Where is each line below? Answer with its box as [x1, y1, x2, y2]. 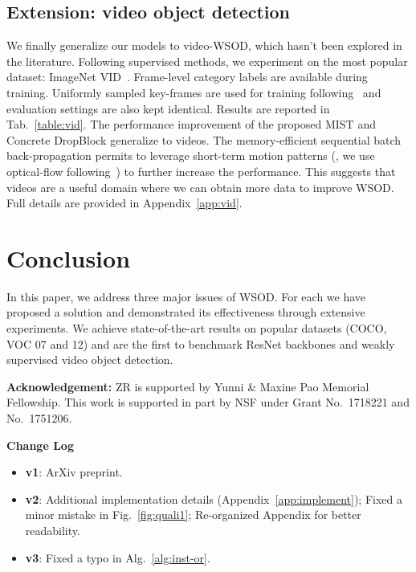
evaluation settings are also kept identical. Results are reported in [6, 100, 330, 116]
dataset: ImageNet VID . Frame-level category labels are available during [6, 68, 368, 85]
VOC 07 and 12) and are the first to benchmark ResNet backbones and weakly [6, 335, 395, 352]
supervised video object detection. [6, 351, 173, 368]
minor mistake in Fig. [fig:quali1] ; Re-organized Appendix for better [25, 506, 361, 523]
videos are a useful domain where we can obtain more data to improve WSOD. [6, 178, 394, 195]
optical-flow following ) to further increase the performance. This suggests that [6, 162, 396, 179]
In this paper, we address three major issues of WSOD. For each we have [6, 288, 366, 304]
